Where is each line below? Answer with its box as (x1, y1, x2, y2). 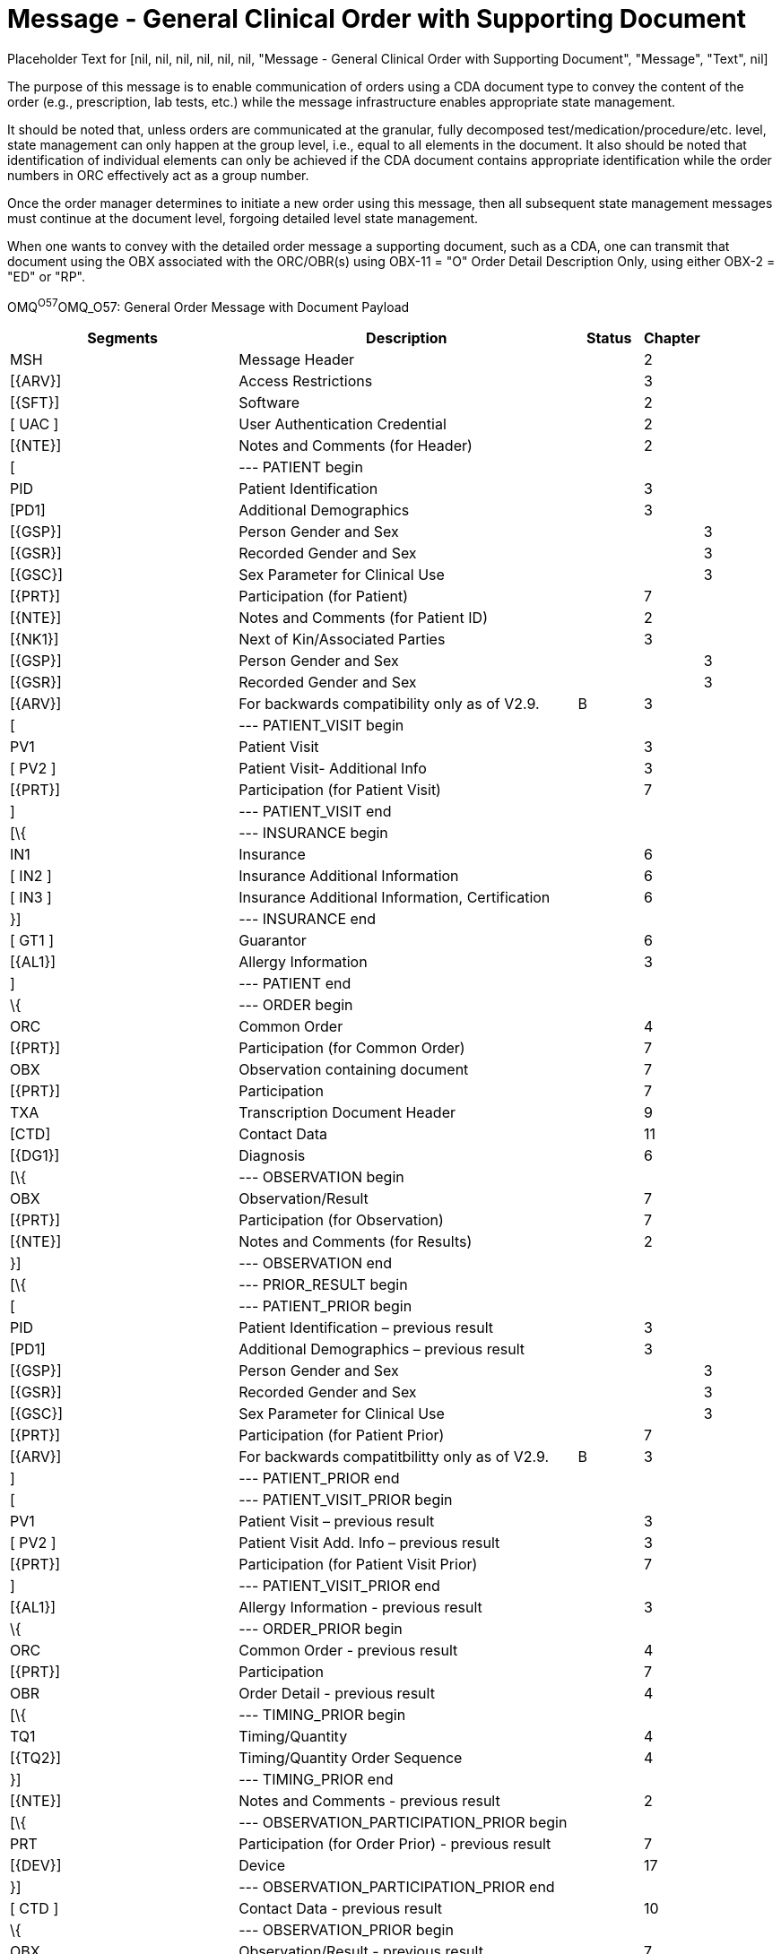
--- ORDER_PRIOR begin (239, 1620, 403, 1638)
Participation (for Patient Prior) (239, 1426, 445, 1445)
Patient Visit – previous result (239, 1512, 435, 1531)
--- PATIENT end (239, 974, 351, 993)
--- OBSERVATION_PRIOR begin (239, 1921, 454, 1940)
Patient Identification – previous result (239, 1319, 494, 1337)
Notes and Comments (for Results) (239, 1232, 473, 1251)
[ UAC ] (10, 415, 59, 434)
